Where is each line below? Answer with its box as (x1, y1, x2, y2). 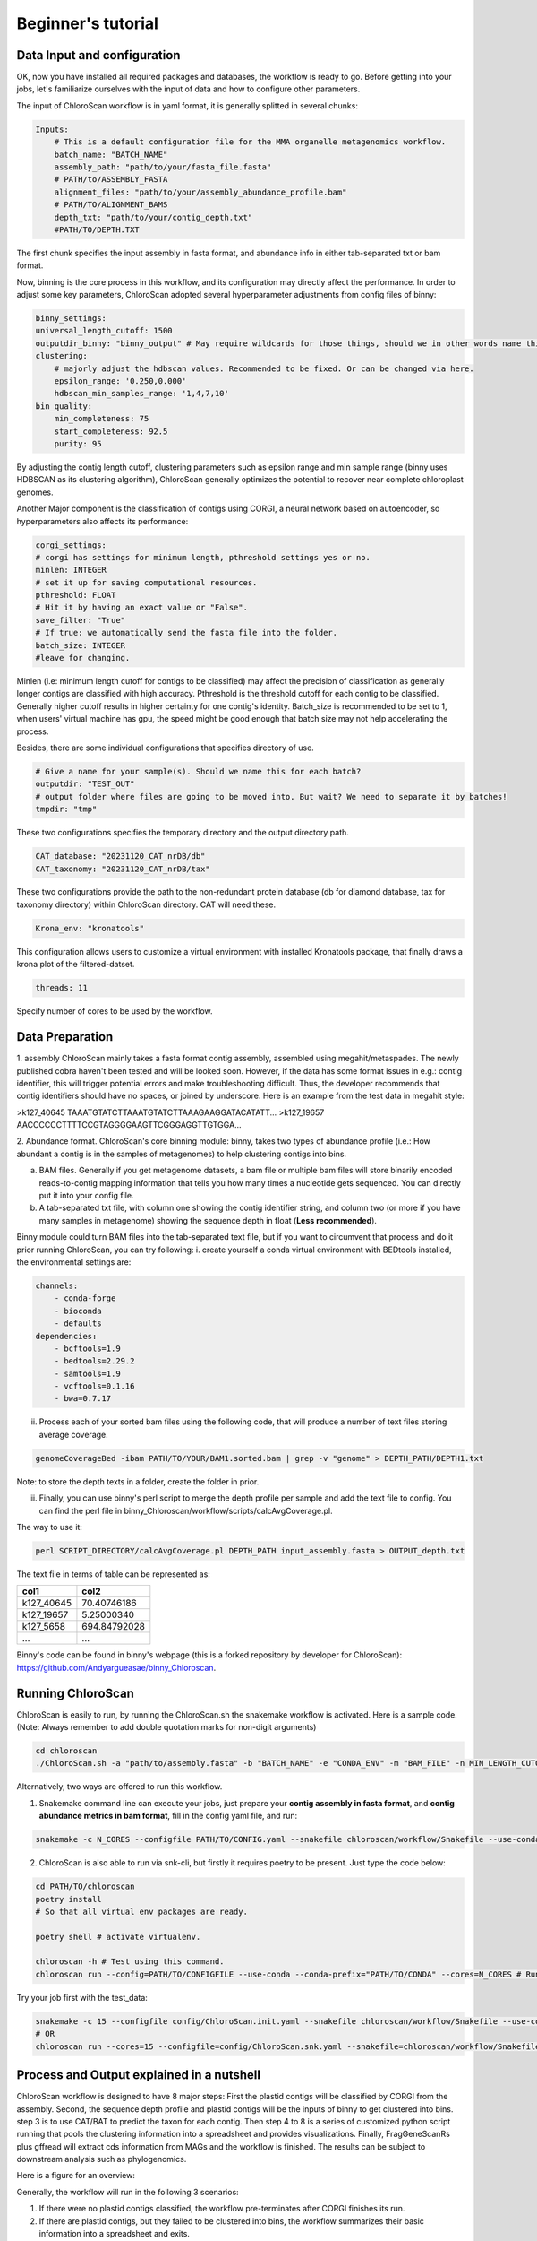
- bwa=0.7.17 (54, 1394, 112, 1404)
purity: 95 (54, 439, 102, 448)
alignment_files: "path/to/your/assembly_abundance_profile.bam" (54, 186, 347, 197)
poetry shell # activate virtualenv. (35, 1932, 201, 1942)
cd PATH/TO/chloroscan (35, 1882, 135, 1891)
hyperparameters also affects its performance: (16, 515, 189, 526)
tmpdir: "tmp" (35, 804, 98, 815)
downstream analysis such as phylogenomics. (16, 2154, 187, 2165)
